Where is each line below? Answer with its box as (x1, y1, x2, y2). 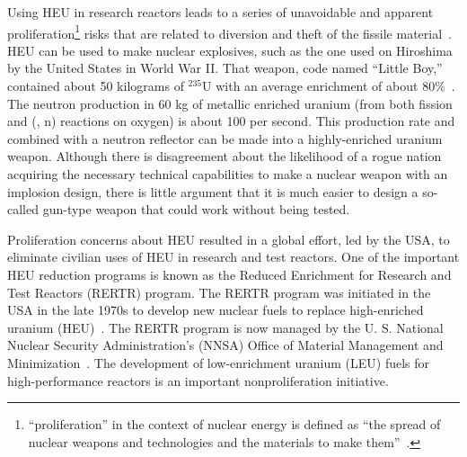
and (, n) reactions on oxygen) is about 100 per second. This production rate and (7, 112, 455, 130)
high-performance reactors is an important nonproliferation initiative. (7, 371, 389, 390)
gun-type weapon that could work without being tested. (42, 200, 350, 219)
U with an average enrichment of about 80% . (202, 76, 455, 95)
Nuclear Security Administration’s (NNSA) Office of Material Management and (7, 336, 444, 354)
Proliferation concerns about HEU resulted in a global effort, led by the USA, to (7, 229, 450, 248)
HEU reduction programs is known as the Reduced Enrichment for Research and (7, 264, 452, 283)
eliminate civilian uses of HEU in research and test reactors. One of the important (7, 247, 460, 266)
